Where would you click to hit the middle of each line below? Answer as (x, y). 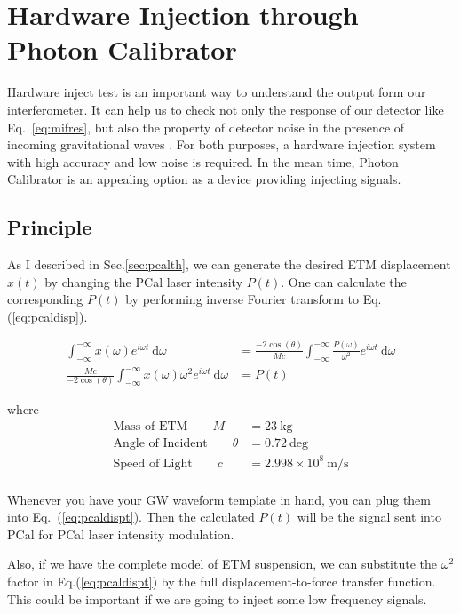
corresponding (45, 299)
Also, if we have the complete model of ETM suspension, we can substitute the (222, 564)
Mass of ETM (151, 427)
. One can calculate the (344, 281)
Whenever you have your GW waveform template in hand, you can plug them (219, 499)
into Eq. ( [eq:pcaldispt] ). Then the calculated (131, 517)
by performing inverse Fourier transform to (242, 299)
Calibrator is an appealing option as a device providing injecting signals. (204, 179)
